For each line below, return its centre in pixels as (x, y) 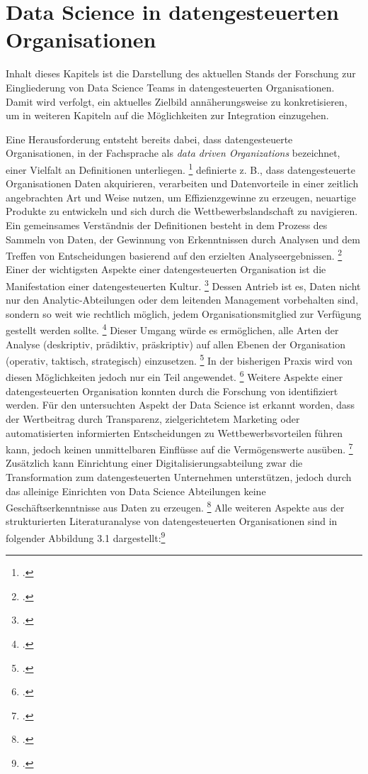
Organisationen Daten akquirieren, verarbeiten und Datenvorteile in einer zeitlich (182, 183)
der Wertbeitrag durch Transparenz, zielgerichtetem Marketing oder (153, 418)
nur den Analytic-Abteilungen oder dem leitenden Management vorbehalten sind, (182, 300)
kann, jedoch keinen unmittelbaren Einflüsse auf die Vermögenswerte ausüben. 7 (179, 448)
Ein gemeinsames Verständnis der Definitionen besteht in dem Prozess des (167, 225)
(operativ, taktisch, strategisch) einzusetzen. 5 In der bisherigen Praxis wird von (179, 359)
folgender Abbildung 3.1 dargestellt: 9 (86, 536)
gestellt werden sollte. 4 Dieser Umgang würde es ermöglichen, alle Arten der (172, 329)
